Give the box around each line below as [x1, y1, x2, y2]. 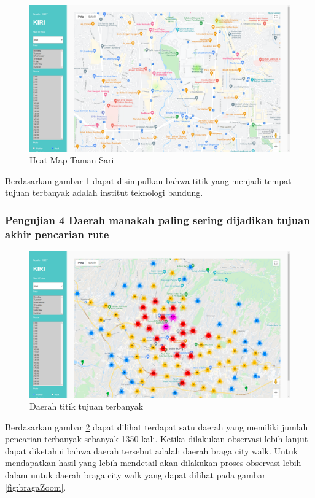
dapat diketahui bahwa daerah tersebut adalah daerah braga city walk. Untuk [5, 444, 298, 457]
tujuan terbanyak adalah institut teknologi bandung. [5, 186, 203, 199]
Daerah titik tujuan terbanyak [29, 400, 144, 413]
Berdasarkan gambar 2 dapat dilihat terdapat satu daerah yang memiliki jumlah [5, 420, 308, 433]
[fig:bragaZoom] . [5, 480, 66, 493]
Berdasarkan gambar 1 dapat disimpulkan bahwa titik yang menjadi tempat [5, 174, 292, 187]
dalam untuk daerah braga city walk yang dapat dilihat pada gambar [5, 469, 266, 481]
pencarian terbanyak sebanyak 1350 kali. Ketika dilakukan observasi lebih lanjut [5, 432, 308, 445]
